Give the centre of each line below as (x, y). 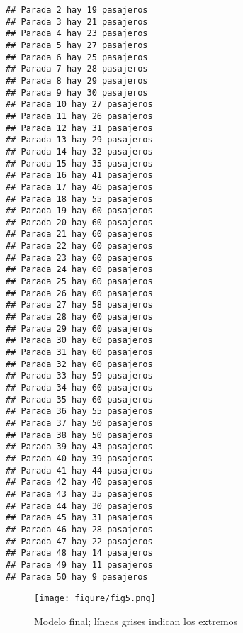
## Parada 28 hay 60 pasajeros (79, 317)
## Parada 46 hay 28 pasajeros (79, 529)
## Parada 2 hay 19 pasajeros (77, 10)
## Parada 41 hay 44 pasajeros (79, 470)
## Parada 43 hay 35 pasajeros (79, 494)
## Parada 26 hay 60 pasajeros (79, 293)
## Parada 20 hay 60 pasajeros (79, 222)
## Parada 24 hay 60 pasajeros (79, 270)
